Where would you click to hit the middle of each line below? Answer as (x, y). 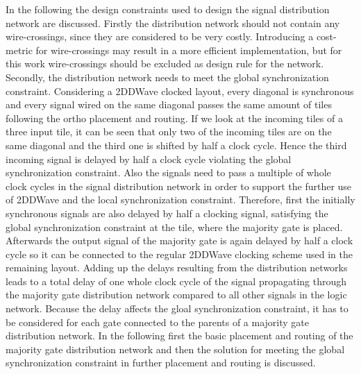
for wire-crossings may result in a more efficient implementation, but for (189, 50)
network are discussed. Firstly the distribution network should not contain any (173, 23)
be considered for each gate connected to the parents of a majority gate (157, 322)
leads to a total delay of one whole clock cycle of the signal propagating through (176, 281)
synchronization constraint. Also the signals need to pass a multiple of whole (168, 172)
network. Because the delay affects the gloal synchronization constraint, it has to (177, 308)
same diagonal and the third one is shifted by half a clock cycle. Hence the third (176, 145)
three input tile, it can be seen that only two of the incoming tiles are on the (169, 131)
